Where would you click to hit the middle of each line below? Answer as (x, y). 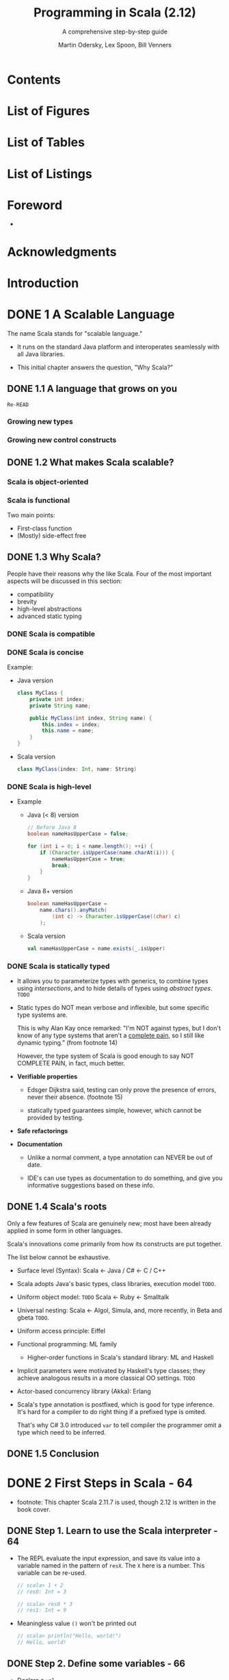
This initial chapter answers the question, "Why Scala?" (95, 367)
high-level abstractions (49, 608)
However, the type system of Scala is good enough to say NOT (106, 1056)
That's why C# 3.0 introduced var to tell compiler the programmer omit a (119, 1425)
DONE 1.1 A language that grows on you (92, 389)
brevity (27, 602)
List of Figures (49, 111)
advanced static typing (49, 616)
